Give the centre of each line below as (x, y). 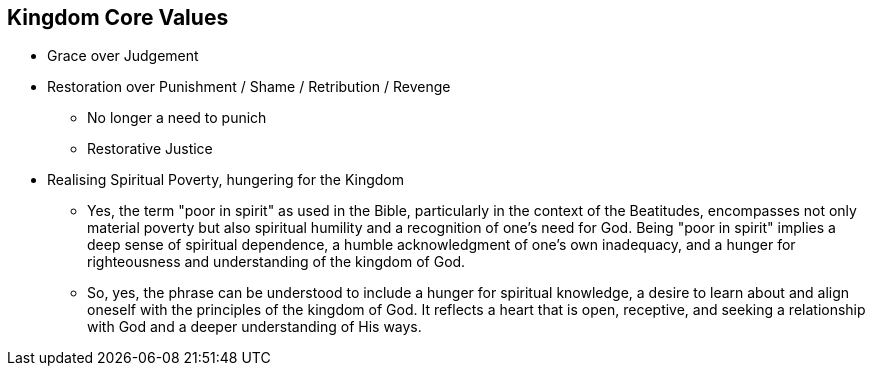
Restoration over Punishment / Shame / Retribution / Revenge (249, 87)
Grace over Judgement (123, 56)
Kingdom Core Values (118, 17)
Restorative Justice (150, 149)
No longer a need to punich (177, 118)
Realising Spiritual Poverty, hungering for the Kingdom (226, 180)
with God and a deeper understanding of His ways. (254, 327)
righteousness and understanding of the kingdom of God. (276, 262)
